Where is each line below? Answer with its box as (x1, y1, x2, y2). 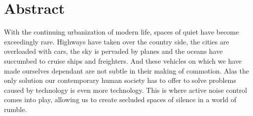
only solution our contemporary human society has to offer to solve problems (4, 75, 236, 85)
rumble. (4, 104, 27, 114)
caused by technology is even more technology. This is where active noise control (4, 84, 247, 95)
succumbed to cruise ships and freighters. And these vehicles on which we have (4, 55, 242, 66)
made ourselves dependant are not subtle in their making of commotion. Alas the (4, 65, 250, 76)
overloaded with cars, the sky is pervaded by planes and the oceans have (4, 46, 223, 56)
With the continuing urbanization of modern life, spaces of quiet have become (4, 27, 239, 37)
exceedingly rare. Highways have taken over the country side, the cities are (4, 36, 229, 46)
